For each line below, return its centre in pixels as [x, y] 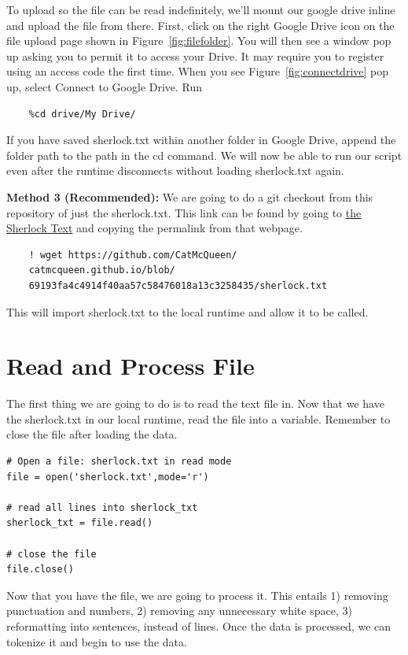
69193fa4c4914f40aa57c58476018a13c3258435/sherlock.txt [178, 285]
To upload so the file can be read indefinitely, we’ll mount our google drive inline [201, 9]
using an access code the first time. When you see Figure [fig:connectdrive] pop [198, 71]
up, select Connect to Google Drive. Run [105, 86]
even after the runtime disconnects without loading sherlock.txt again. [175, 170]
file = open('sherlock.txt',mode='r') [108, 477]
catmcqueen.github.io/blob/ [102, 270]
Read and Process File [130, 366]
